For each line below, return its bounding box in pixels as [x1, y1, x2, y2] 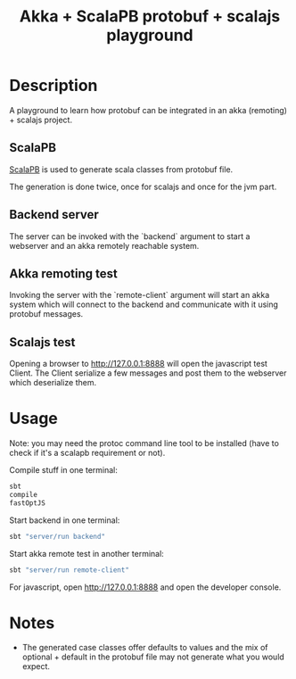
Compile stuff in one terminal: [9, 465, 119, 476]
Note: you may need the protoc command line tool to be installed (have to [9, 438, 279, 449]
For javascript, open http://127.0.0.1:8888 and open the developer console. [9, 582, 282, 592]
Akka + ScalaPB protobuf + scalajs [19, 6, 281, 27]
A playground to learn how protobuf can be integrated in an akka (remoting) [9, 104, 288, 115]
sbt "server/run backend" [9, 532, 105, 541]
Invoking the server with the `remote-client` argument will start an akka [9, 290, 270, 301]
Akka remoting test [9, 266, 118, 281]
